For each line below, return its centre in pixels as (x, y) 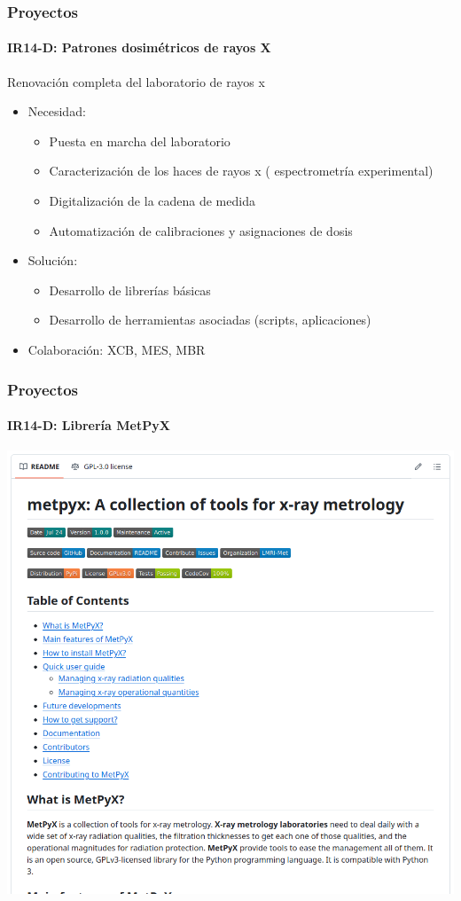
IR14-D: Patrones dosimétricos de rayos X (139, 47)
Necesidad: (57, 111)
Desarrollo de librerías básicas (130, 290)
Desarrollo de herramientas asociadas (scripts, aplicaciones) (210, 320)
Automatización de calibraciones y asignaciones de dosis (201, 230)
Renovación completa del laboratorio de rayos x (136, 81)
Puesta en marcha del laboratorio (140, 141)
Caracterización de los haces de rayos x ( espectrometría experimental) (241, 171)
